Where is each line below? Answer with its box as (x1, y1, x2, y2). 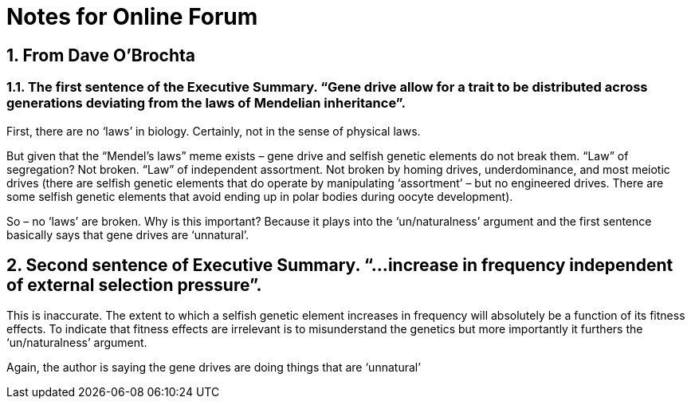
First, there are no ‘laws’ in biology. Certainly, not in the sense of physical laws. (6, 124, 421, 138)
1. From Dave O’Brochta (6, 45, 195, 65)
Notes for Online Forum (6, 3, 258, 30)
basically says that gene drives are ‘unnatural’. (6, 227, 249, 242)
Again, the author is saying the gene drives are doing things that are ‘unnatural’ (6, 360, 421, 375)
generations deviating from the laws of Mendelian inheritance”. (6, 95, 406, 112)
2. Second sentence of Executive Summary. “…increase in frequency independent (6, 254, 673, 275)
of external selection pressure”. (6, 274, 262, 295)
